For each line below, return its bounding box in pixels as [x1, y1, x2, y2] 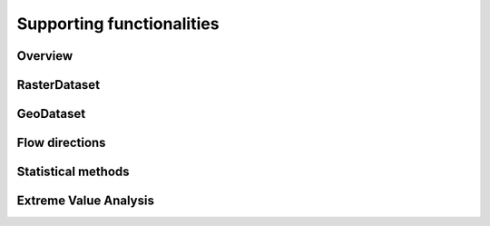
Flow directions [16, 135, 106, 151]
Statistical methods [16, 164, 131, 180]
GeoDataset [16, 106, 86, 122]
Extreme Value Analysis [16, 193, 154, 209]
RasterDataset [16, 77, 100, 93]
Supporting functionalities [16, 14, 220, 34]
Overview [16, 48, 73, 64]
